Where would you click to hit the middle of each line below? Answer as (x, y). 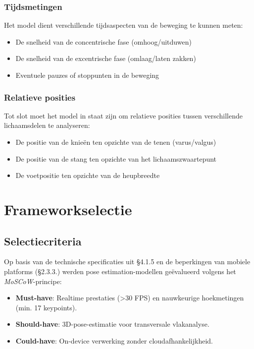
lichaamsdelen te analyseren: (47, 125)
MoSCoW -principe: (33, 281)
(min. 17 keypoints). (46, 307)
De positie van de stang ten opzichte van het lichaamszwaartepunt (116, 158)
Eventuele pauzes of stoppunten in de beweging (87, 75)
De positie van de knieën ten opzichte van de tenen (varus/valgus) (116, 142)
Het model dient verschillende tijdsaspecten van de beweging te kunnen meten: (124, 25)
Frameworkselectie (68, 209)
